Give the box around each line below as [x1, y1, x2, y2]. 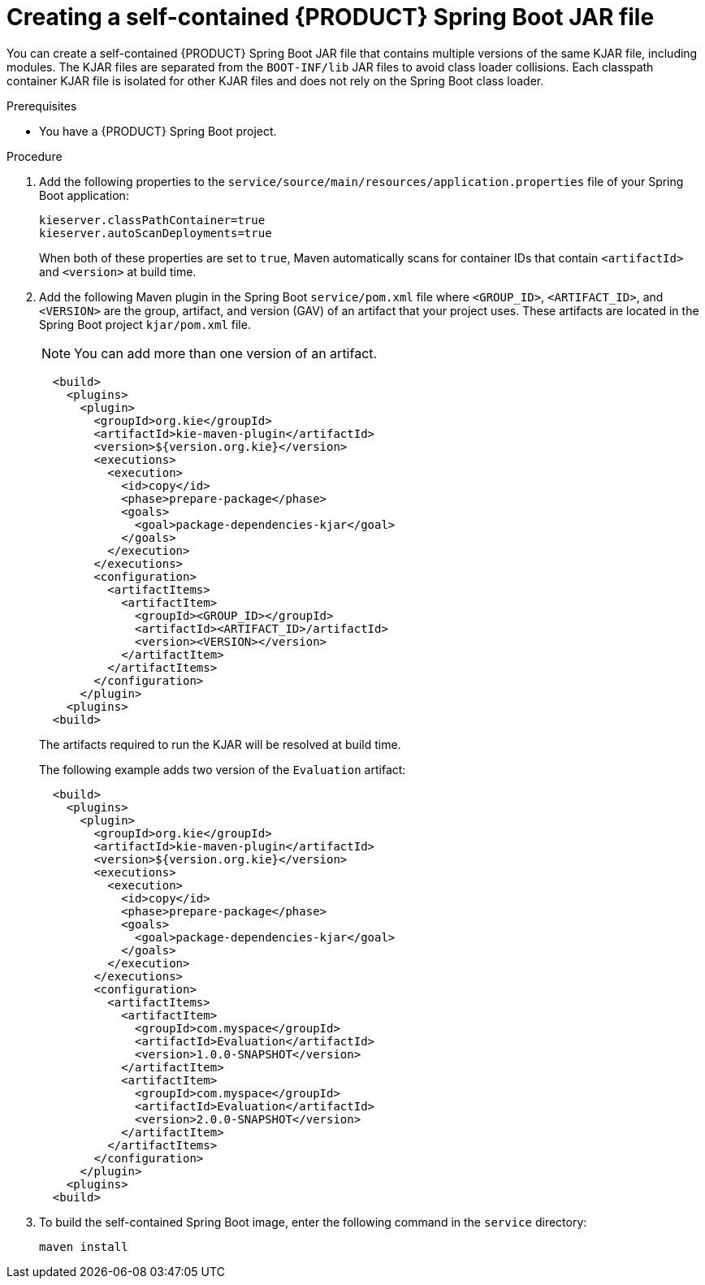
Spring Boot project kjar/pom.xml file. [39, 317, 251, 331]
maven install [39, 1240, 128, 1253]
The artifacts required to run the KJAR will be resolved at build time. [39, 737, 401, 751]
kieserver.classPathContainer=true [39, 213, 266, 227]
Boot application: [39, 188, 129, 202]
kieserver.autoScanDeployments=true [39, 226, 272, 240]
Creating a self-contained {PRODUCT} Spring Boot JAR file [6, 3, 655, 31]
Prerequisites [6, 98, 77, 113]
